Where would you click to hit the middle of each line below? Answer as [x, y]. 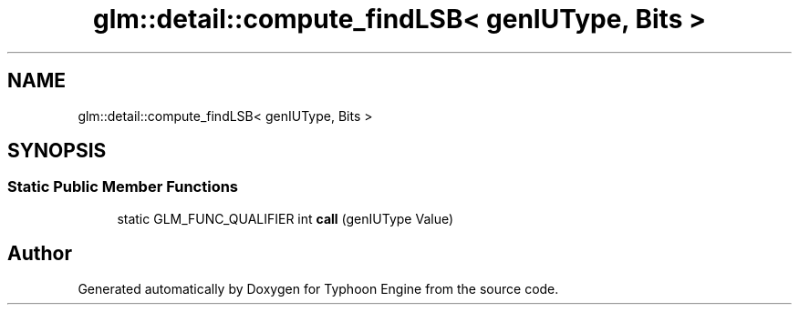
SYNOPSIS [57, 151]
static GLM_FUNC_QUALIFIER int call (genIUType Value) [285, 218]
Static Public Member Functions [123, 187]
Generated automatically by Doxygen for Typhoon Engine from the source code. [318, 288]
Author [40, 254]
